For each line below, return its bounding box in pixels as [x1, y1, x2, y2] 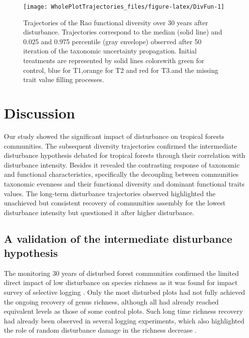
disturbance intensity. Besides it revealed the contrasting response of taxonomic [4, 159, 240, 169]
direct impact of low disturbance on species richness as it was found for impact [4, 277, 238, 287]
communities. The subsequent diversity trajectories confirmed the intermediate [4, 140, 237, 151]
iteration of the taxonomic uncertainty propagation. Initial [23, 46, 197, 56]
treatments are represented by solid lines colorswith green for [23, 55, 204, 66]
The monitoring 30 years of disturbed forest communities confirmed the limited [4, 268, 239, 278]
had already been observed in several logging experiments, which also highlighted [4, 315, 245, 325]
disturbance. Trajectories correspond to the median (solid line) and [23, 27, 222, 37]
